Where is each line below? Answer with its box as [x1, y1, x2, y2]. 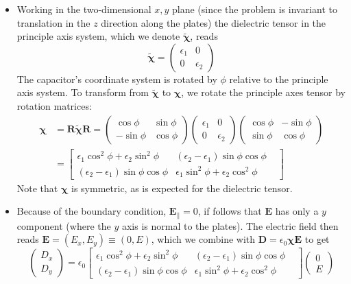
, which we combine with [151, 232, 256, 246]
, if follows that [197, 204, 262, 218]
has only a [275, 204, 319, 218]
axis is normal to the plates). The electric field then [121, 218, 339, 233]
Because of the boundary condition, [16, 204, 167, 218]
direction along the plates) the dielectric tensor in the [101, 15, 326, 29]
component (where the [16, 218, 111, 233]
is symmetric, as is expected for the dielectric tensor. [71, 180, 293, 195]
